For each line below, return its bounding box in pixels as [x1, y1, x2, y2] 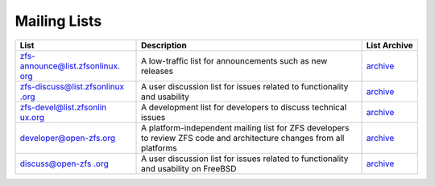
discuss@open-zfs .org [19, 158, 109, 169]
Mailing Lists [14, 12, 102, 30]
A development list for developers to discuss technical [141, 101, 347, 113]
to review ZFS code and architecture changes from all [141, 132, 345, 143]
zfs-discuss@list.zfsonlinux [19, 81, 125, 92]
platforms [141, 142, 177, 153]
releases [141, 65, 173, 76]
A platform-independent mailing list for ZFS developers [141, 122, 350, 133]
